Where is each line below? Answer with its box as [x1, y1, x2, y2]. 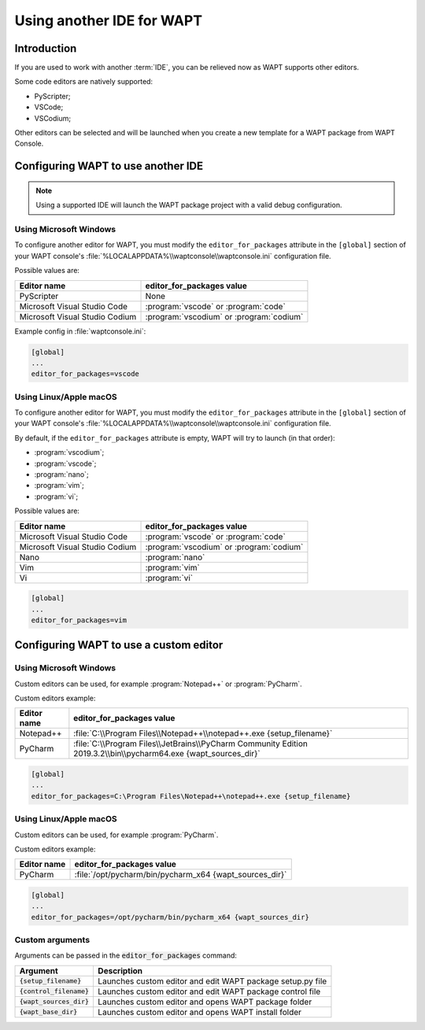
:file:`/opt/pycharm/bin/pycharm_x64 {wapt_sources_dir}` [74, 869, 287, 880]
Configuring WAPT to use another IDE [14, 160, 204, 173]
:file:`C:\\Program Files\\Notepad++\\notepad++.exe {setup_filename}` [73, 728, 333, 739]
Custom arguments [14, 935, 91, 946]
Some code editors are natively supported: [14, 77, 153, 87]
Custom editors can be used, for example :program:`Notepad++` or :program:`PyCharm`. [14, 679, 302, 689]
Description [98, 965, 143, 976]
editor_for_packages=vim [31, 615, 128, 625]
